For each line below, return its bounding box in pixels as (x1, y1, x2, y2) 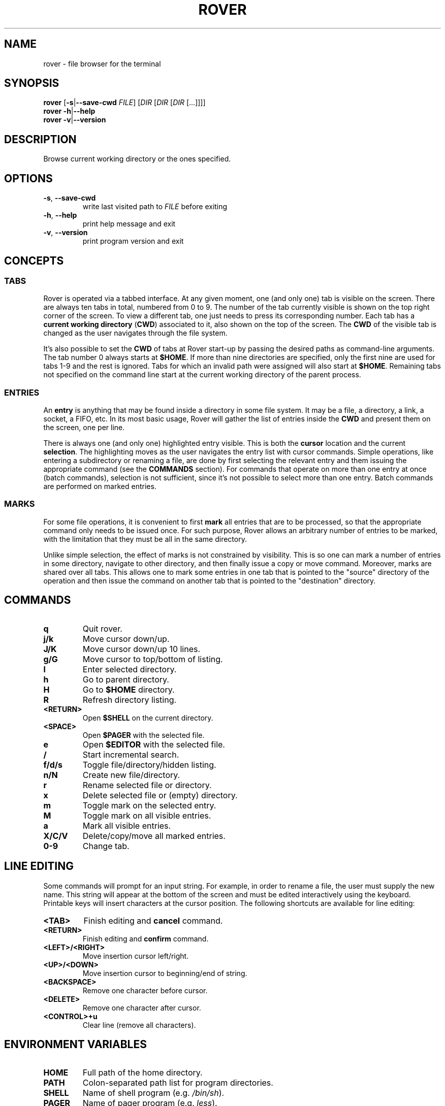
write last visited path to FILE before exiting (82, 202, 228, 211)
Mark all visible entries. (82, 820, 171, 831)
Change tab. (82, 840, 130, 851)
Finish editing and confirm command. (82, 934, 209, 943)
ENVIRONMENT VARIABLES (4, 1037, 147, 1051)
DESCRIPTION (4, 133, 77, 146)
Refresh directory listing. (82, 694, 177, 705)
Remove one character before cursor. (82, 986, 208, 995)
